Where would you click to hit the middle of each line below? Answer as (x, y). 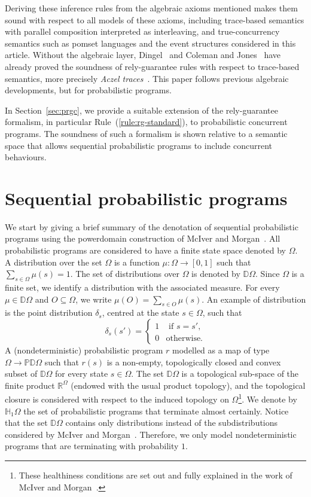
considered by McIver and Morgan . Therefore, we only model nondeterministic (151, 434)
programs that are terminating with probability (92, 446)
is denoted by (216, 274)
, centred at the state (141, 312)
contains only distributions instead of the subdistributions (172, 423)
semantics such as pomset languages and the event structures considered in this (150, 43)
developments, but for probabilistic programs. (88, 90)
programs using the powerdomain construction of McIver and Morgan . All (143, 238)
